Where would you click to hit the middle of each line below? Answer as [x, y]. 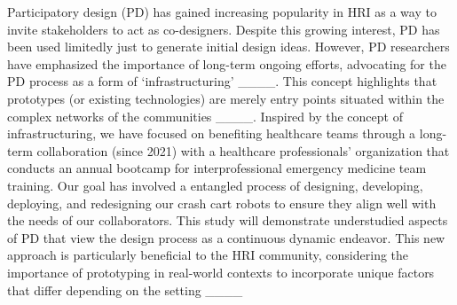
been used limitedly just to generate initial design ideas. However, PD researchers [228, 47]
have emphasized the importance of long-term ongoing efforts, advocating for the [227, 63]
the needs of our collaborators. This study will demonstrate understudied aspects [228, 220]
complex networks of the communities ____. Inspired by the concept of [205, 116]
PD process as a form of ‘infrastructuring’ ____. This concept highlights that [222, 81]
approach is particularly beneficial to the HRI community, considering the [208, 255]
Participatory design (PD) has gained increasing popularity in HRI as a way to [222, 12]
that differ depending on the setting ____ [125, 289]
